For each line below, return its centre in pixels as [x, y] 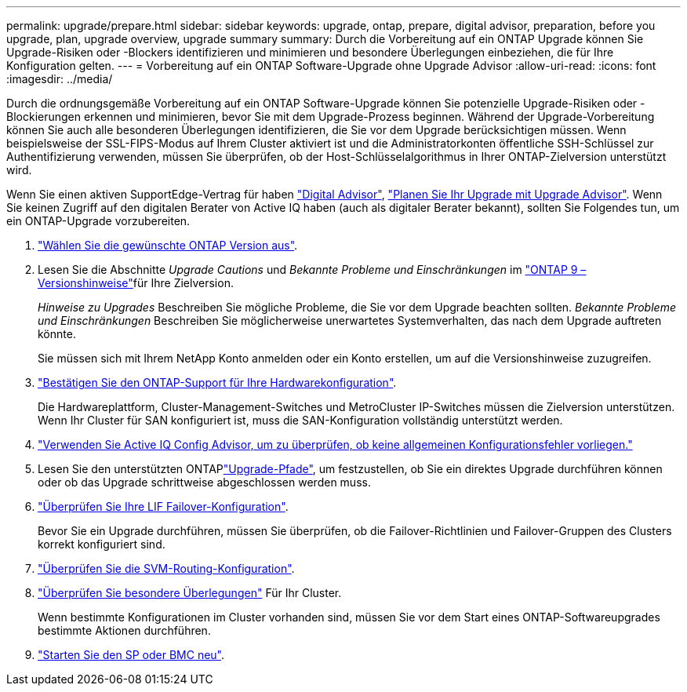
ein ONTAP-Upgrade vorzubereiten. [98, 221]
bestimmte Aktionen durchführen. [124, 630]
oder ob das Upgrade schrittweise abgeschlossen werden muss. [204, 482]
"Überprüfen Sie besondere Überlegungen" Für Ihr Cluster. [190, 593]
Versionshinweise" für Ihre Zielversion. [136, 283]
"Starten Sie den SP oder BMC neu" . [131, 655]
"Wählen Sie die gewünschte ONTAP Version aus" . [168, 245]
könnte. [57, 334]
